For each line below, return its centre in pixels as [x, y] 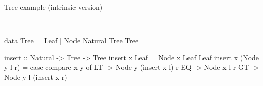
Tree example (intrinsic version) [53, 7]
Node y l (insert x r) [36, 77]
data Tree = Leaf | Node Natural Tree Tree [71, 40]
